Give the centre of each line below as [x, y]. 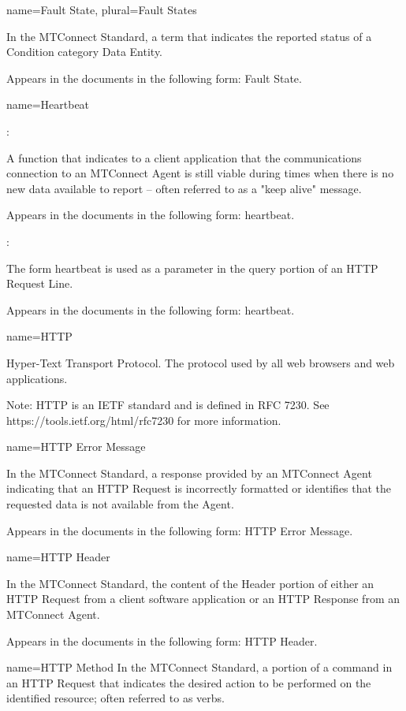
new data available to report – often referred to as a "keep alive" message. [184, 188]
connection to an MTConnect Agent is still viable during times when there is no [200, 173]
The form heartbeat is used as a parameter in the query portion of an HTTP [192, 268]
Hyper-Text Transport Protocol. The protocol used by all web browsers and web [201, 362]
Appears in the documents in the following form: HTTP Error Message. [180, 530]
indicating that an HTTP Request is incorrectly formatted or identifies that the [199, 488]
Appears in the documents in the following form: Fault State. [154, 78]
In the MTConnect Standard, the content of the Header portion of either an [190, 583]
